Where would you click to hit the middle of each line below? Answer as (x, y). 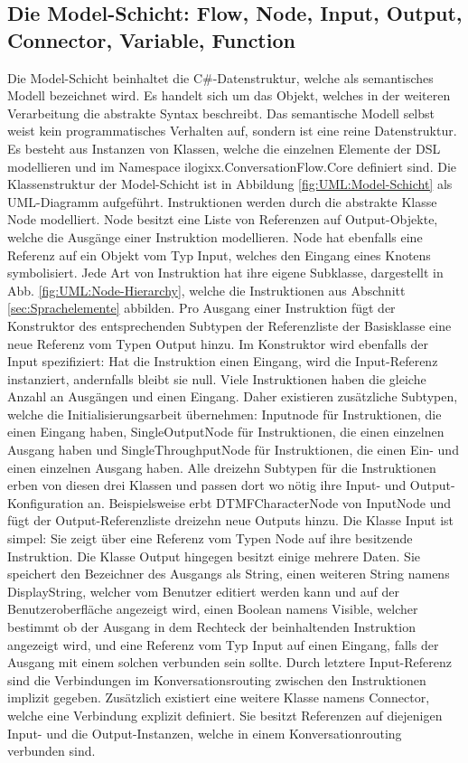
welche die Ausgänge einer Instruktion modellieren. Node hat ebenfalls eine (215, 236)
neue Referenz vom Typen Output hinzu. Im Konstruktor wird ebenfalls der (218, 343)
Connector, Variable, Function (151, 39)
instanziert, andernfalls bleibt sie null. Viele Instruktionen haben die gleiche (217, 378)
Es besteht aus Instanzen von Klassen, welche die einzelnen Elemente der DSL (224, 148)
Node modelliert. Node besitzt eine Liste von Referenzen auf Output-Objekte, (223, 219)
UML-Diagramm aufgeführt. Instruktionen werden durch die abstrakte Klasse (222, 201)
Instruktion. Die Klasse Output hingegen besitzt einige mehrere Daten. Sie (214, 556)
